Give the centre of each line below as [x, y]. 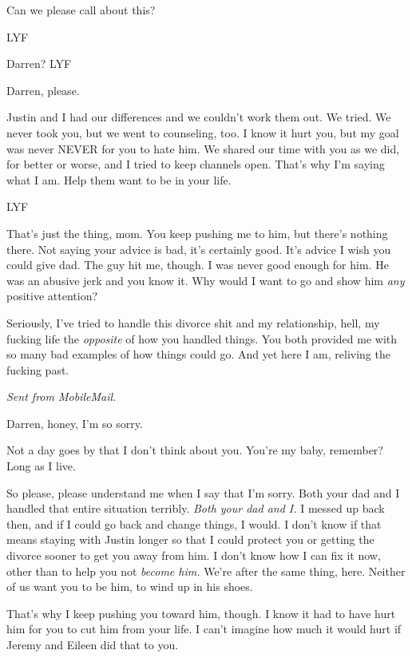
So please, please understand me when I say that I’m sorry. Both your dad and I [203, 492]
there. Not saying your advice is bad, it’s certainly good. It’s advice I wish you [199, 249]
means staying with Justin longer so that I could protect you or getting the [190, 539]
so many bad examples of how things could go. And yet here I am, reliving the [198, 354]
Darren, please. [43, 90]
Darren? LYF [39, 63]
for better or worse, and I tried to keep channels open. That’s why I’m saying [196, 164]
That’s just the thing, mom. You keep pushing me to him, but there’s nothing [197, 233]
